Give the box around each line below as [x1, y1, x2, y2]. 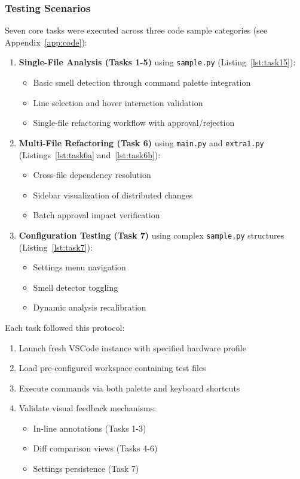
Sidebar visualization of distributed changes [33, 188, 193, 201]
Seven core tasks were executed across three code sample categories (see [5, 24, 268, 37]
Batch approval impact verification [33, 209, 160, 221]
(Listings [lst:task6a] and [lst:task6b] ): [19, 148, 161, 161]
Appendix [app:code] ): [5, 35, 87, 48]
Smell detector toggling [33, 281, 118, 293]
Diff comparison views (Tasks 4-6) [33, 442, 158, 454]
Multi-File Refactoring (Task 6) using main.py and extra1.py [19, 136, 264, 149]
